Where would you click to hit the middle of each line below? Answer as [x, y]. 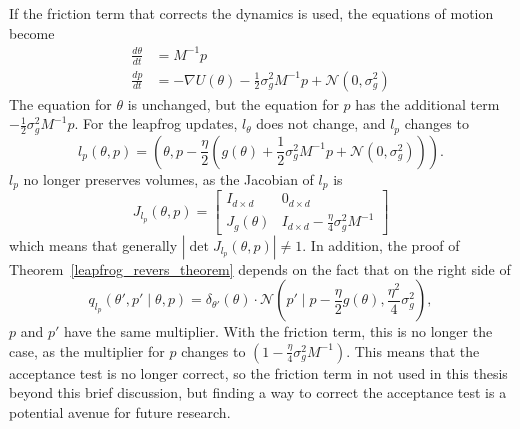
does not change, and [321, 123]
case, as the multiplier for [87, 350]
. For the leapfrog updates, [156, 123]
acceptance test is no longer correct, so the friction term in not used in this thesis [258, 372]
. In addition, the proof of [381, 244]
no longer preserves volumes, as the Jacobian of [168, 178]
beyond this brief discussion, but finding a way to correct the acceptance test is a [258, 392]
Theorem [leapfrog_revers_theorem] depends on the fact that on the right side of [260, 268]
